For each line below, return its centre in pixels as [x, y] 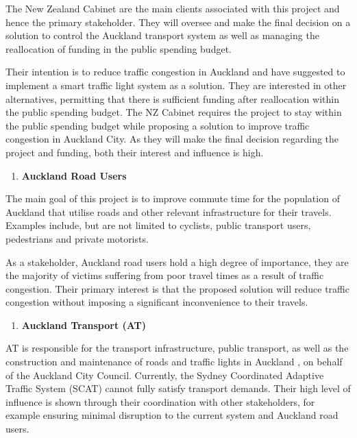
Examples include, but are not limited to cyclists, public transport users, [158, 225]
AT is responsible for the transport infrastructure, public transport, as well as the [177, 348]
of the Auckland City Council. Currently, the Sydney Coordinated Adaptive [165, 375]
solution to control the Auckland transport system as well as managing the [162, 35]
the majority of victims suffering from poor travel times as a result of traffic [165, 275]
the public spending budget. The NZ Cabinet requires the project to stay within [174, 112]
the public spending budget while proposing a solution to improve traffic [158, 125]
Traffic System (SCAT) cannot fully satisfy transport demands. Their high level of [178, 388]
